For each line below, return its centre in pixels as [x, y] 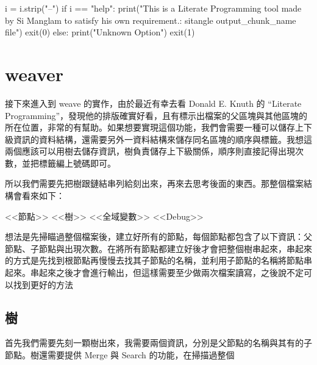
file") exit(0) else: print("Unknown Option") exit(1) [100, 32]
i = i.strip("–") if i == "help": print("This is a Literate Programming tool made [153, 8]
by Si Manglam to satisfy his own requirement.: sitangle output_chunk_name [151, 20]
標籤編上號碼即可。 [77, 163]
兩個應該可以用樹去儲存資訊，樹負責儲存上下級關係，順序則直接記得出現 [150, 151]
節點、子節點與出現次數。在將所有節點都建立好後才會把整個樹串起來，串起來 [158, 248]
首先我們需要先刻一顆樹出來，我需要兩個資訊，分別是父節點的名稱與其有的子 [158, 343]
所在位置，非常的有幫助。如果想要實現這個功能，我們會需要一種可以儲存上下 [158, 127]
